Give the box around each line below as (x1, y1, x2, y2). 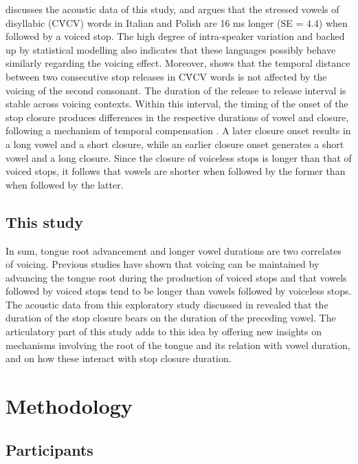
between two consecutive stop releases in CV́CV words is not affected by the (5, 69, 327, 83)
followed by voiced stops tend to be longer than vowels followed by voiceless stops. (5, 284, 352, 298)
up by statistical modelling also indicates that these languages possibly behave (5, 42, 336, 56)
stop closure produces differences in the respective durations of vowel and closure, (5, 109, 349, 124)
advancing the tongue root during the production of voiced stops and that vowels (5, 270, 347, 284)
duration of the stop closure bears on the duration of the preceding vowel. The (5, 310, 336, 325)
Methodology (5, 392, 133, 420)
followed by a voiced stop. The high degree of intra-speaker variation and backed (5, 29, 345, 43)
